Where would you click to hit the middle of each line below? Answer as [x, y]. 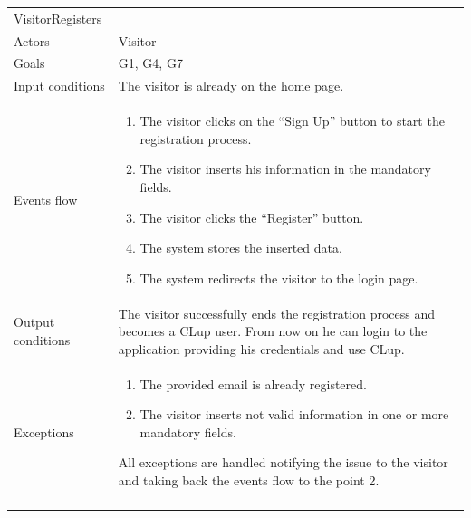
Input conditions [59, 86]
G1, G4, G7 [150, 63]
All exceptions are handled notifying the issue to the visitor [283, 462]
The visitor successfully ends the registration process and [277, 313]
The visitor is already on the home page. [231, 86]
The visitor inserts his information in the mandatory [285, 169]
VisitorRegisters [58, 18]
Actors [32, 40]
